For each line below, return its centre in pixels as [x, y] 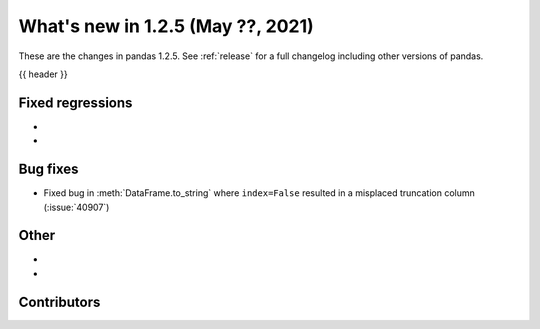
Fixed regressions [75, 102]
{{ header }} [43, 74]
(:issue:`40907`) [76, 207]
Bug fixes [48, 169]
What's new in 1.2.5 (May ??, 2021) [166, 26]
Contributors [59, 301]
